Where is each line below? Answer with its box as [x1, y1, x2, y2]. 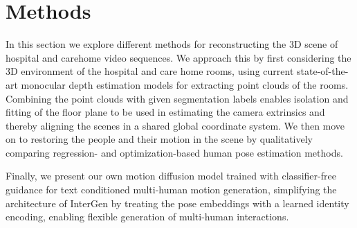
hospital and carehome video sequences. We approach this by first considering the [6, 50, 351, 64]
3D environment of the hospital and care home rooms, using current [6, 64, 294, 78]
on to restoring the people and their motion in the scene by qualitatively [6, 132, 313, 146]
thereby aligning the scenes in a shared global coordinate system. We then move [6, 118, 345, 132]
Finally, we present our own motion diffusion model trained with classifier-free [6, 168, 336, 183]
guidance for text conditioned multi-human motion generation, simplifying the [6, 182, 337, 197]
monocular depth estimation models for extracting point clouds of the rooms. [21, 77, 349, 91]
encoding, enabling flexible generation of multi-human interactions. [6, 209, 289, 224]
